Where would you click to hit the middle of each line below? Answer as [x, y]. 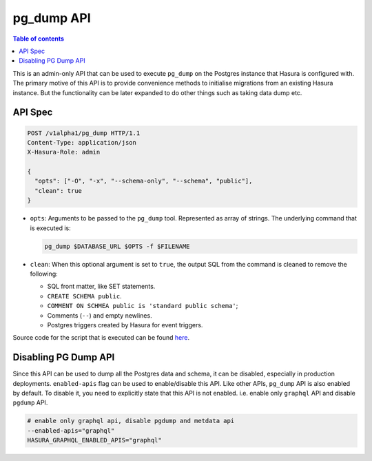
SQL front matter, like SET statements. [101, 287]
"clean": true [59, 191]
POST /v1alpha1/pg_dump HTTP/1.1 [84, 133]
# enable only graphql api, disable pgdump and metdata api [131, 421]
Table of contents [39, 39]
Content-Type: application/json [82, 142]
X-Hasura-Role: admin [64, 152]
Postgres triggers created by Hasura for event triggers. [125, 325]
